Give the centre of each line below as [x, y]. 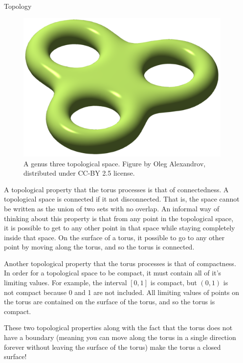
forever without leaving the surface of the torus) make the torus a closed [112, 347]
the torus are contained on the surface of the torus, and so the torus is [110, 302]
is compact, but [174, 283]
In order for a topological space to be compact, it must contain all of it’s [113, 273]
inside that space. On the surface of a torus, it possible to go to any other [114, 237]
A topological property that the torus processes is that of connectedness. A [116, 189]
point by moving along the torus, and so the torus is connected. [99, 247]
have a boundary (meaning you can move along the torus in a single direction [120, 337]
